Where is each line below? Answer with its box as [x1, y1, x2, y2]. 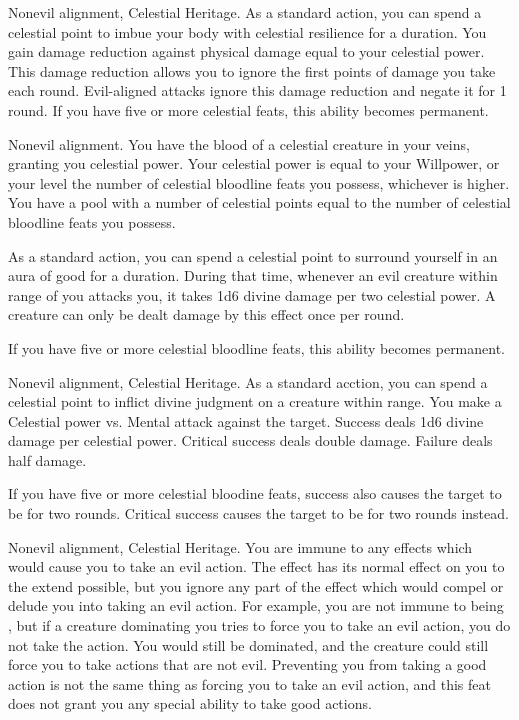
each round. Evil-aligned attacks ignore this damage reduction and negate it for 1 [8, 80, 507, 101]
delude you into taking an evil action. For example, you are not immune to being [8, 595, 504, 616]
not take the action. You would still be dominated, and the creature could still [8, 634, 489, 655]
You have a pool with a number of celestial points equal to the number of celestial [8, 192, 511, 213]
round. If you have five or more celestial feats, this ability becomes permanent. [8, 99, 489, 120]
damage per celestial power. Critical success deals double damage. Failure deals [8, 430, 493, 451]
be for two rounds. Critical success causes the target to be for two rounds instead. [8, 503, 509, 524]
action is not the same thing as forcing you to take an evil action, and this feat [8, 673, 491, 694]
